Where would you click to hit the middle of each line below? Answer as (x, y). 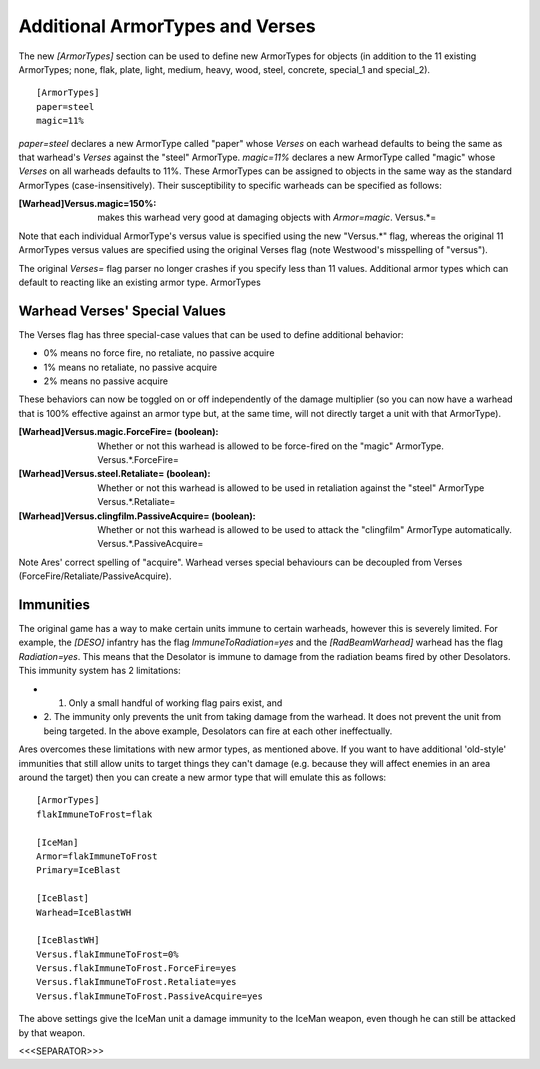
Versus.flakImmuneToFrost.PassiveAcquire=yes (150, 996)
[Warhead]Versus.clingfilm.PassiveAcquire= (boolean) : (137, 516)
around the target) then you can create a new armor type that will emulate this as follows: (202, 777)
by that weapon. (51, 1032)
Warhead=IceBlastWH (84, 912)
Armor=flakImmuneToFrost (97, 856)
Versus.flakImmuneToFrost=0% (107, 954)
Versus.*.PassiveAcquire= (150, 544)
